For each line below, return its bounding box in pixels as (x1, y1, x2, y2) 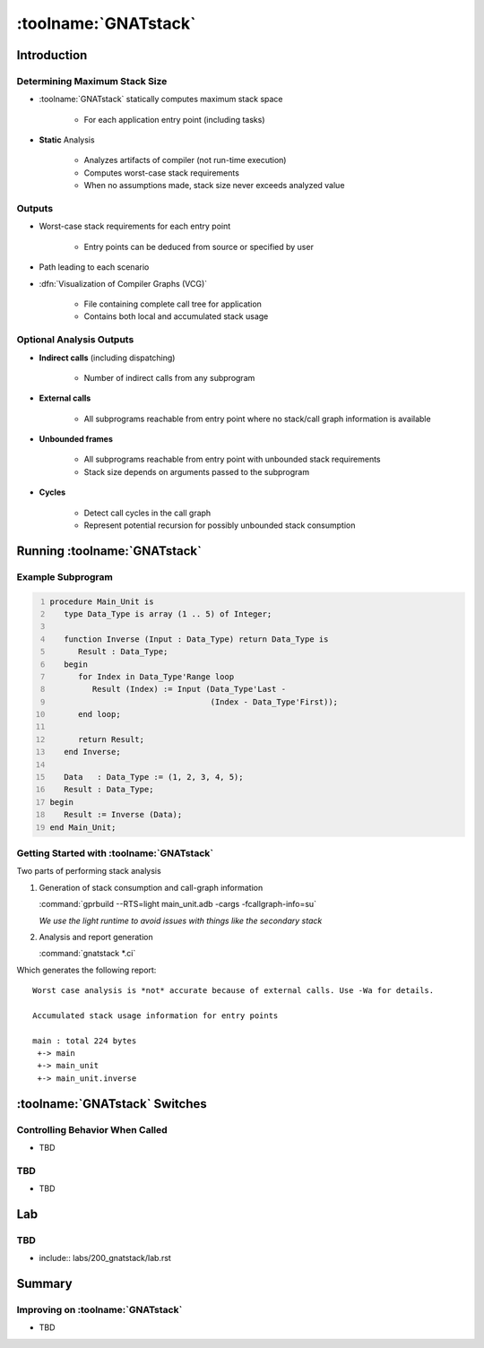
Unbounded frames (39, 434, 114, 445)
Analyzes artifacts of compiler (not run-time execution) (83, 155, 287, 166)
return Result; (77, 734, 145, 744)
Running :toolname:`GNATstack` (16, 543, 202, 558)
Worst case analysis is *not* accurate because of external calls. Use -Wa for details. (32, 986, 435, 996)
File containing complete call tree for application (83, 298, 262, 309)
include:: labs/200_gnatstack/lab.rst (39, 1253, 172, 1264)
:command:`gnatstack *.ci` (39, 948, 136, 959)
